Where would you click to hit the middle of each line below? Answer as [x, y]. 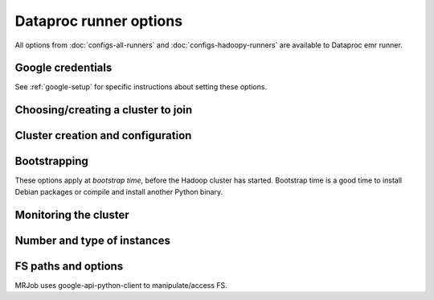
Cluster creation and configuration [103, 136]
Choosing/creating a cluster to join [104, 110]
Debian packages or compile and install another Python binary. [119, 191]
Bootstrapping [51, 161]
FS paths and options [69, 266]
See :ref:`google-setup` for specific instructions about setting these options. [141, 87]
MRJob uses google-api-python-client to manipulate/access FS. [121, 285]
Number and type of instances [92, 240]
